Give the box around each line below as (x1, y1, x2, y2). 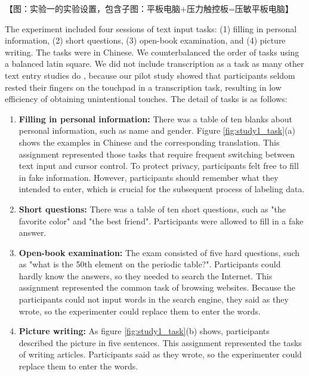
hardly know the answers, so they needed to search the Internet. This (18, 269, 273, 282)
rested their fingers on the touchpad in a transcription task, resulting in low (5, 81, 282, 93)
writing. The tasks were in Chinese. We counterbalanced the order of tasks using (5, 45, 299, 58)
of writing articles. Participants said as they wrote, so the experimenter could (18, 348, 302, 360)
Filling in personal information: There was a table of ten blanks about (18, 112, 292, 125)
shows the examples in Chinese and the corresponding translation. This (18, 135, 280, 148)
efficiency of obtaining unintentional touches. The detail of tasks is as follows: (5, 93, 288, 105)
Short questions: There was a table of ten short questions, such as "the (18, 202, 286, 215)
